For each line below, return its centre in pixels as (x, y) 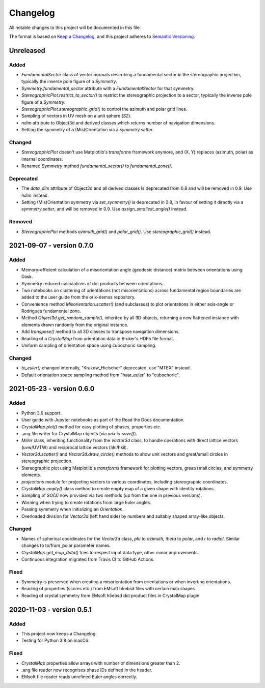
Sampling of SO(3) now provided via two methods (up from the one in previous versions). (112, 495)
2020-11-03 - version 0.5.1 (50, 610)
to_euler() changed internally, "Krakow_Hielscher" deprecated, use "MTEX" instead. (106, 368)
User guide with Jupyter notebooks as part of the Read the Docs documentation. (103, 420)
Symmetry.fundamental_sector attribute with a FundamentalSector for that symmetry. (108, 88)
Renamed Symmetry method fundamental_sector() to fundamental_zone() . (97, 166)
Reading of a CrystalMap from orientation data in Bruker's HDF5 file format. (98, 338)
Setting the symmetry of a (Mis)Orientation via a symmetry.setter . (88, 130)
